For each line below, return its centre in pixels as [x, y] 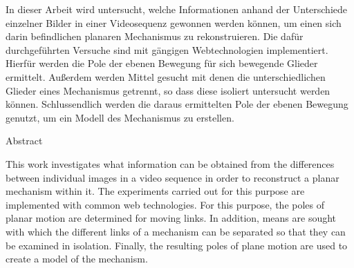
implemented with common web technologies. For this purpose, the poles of [165, 204]
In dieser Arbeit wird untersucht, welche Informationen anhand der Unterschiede [177, 9]
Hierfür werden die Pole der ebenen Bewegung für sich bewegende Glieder [162, 63]
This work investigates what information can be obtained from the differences [170, 163]
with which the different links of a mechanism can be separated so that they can [176, 231]
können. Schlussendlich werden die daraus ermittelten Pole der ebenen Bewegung [177, 104]
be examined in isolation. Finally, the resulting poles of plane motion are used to [177, 245]
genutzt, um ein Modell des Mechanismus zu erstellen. [120, 117]
